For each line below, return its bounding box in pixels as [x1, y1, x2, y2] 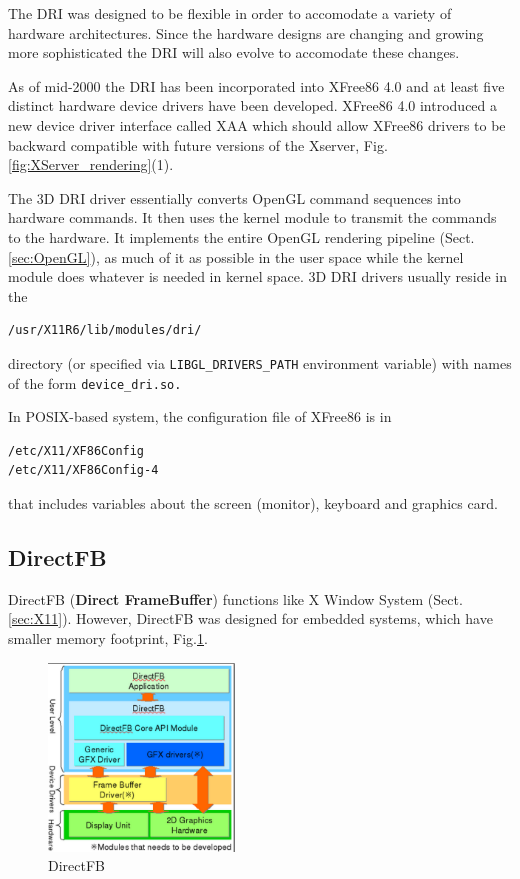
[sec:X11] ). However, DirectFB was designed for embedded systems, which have [8, 608, 493, 629]
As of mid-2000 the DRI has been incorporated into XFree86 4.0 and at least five [8, 75, 505, 96]
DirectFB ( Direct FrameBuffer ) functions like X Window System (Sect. [8, 588, 463, 609]
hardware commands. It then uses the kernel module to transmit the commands [8, 207, 497, 228]
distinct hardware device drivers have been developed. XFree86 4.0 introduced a [8, 95, 498, 116]
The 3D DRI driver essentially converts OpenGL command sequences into [8, 187, 461, 208]
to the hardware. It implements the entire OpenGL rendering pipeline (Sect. [8, 226, 475, 247]
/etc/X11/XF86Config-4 [8, 463, 159, 478]
